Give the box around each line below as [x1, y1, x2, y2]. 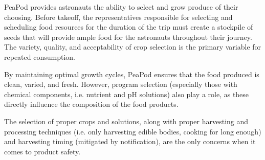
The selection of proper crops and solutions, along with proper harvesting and [4, 116, 249, 126]
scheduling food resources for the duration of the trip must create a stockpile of [4, 21, 253, 32]
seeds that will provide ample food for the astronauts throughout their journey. [4, 31, 252, 42]
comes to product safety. [4, 146, 81, 156]
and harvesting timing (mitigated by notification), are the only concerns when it [4, 136, 256, 147]
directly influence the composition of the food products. [4, 99, 179, 109]
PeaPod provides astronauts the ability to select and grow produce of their [4, 2, 238, 12]
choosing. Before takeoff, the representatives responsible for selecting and [4, 11, 233, 22]
